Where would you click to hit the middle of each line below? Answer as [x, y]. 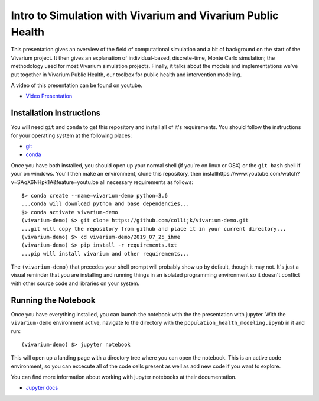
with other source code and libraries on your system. [75, 283]
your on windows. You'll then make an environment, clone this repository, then [106, 174]
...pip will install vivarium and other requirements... [106, 253]
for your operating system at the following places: [71, 135]
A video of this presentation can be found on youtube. [77, 85]
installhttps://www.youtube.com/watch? [251, 174]
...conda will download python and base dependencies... [106, 204]
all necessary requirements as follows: [147, 182]
